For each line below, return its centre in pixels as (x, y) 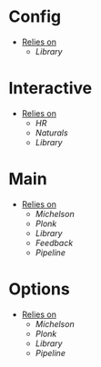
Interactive (50, 89)
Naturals (52, 133)
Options (39, 289)
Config (35, 17)
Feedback (54, 243)
